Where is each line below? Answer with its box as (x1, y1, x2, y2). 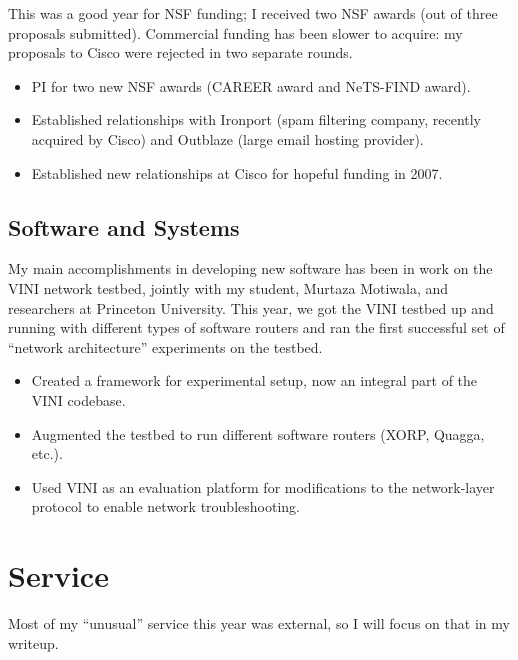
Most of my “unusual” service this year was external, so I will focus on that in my (8, 613, 510, 634)
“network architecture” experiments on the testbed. (8, 336, 323, 357)
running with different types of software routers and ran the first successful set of (8, 317, 505, 338)
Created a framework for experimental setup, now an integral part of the (31, 370, 478, 391)
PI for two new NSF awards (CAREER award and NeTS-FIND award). (31, 75, 471, 96)
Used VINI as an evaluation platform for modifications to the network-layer (31, 476, 495, 497)
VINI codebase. (31, 389, 126, 410)
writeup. (8, 632, 59, 653)
